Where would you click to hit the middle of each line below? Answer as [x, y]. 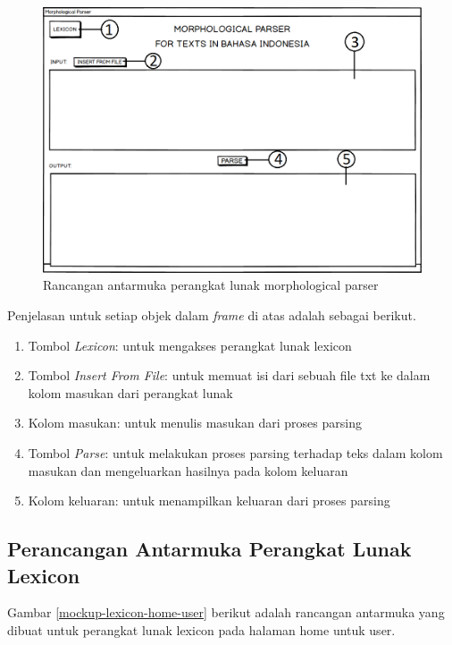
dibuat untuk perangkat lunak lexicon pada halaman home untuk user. [201, 629]
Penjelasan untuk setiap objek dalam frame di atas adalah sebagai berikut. [212, 314]
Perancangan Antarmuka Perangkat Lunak [209, 549]
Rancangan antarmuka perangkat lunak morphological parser [211, 285]
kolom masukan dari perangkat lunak [130, 392]
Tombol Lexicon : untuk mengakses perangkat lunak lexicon [190, 345]
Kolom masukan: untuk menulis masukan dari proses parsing [195, 423]
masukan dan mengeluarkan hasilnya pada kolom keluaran [188, 470]
